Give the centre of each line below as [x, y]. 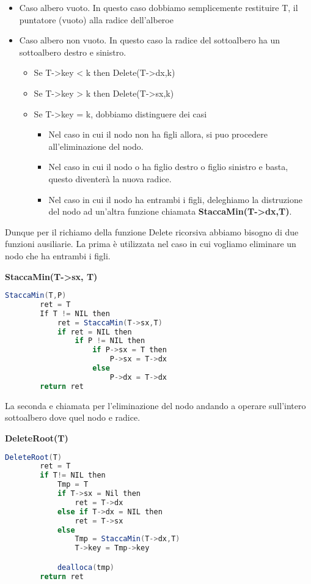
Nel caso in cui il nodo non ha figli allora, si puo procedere [158, 134]
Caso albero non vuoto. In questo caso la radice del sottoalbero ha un [150, 40]
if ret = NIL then [94, 332]
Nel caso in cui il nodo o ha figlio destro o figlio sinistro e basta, [168, 167]
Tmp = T [73, 485]
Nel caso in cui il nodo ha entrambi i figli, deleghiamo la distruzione [175, 199]
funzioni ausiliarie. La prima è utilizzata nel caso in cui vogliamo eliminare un [151, 244]
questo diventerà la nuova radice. [110, 178]
